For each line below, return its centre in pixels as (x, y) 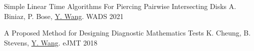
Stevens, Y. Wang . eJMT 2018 (51, 42)
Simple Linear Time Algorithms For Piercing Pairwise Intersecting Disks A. (120, 6)
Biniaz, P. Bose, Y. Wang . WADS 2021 (64, 16)
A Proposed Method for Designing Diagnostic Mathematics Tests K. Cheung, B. (128, 33)
